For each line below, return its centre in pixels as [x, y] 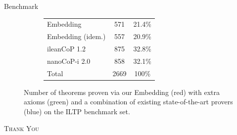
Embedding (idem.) [76, 36]
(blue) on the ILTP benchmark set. [77, 111]
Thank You [22, 128]
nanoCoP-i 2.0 [69, 61]
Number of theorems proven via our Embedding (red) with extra [122, 92]
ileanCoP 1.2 [66, 49]
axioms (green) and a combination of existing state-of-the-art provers [128, 102]
